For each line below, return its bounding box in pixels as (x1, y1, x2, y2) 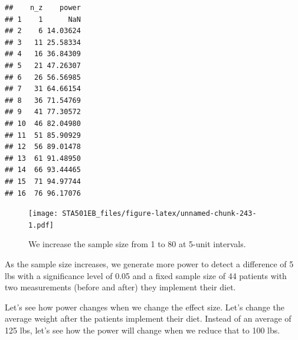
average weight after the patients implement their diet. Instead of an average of (5, 312, 292, 325)
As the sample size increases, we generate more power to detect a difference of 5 (5, 258, 294, 270)
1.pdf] (28, 221, 54, 229)
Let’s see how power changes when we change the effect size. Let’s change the (5, 300, 284, 313)
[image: (28, 209, 58, 218)
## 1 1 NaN (5, 15, 81, 24)
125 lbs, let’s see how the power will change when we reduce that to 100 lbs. (5, 323, 280, 336)
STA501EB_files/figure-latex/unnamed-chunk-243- (62, 209, 257, 218)
